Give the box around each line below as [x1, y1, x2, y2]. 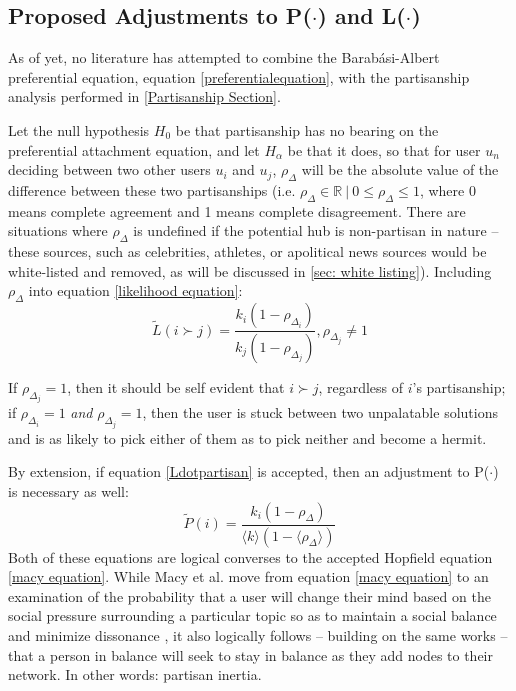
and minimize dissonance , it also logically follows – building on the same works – [8, 624, 508, 645]
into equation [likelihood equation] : [28, 280, 243, 301]
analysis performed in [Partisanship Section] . [8, 86, 281, 107]
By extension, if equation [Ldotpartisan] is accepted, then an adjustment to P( [8, 461, 490, 482]
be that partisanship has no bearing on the [175, 119, 439, 140]
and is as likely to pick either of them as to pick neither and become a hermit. [8, 427, 487, 448]
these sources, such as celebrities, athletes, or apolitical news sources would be [8, 241, 487, 262]
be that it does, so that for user [287, 139, 481, 160]
